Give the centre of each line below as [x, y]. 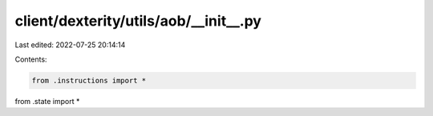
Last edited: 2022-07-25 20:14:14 [70, 45]
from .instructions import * [89, 80]
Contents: [31, 59]
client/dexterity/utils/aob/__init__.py [138, 21]
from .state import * [47, 101]
